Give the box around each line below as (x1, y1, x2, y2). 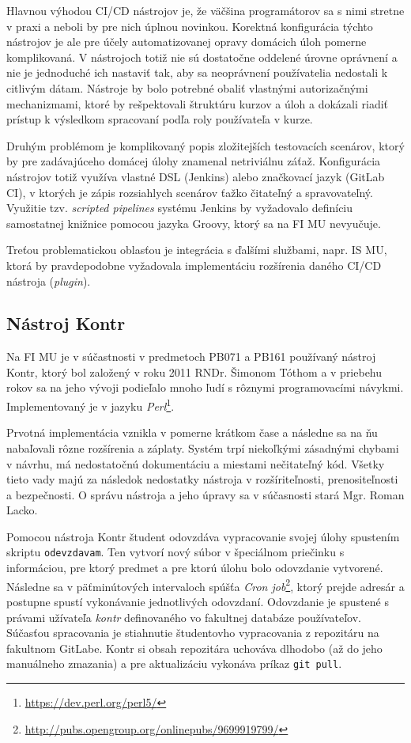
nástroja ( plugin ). (6, 272, 91, 289)
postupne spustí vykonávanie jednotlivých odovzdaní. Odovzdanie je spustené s (6, 593, 389, 609)
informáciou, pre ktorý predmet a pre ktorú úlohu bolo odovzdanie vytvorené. (6, 559, 383, 576)
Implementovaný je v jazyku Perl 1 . (6, 396, 175, 414)
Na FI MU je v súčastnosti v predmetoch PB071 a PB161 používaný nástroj (6, 348, 376, 365)
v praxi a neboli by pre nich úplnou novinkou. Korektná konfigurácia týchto (6, 17, 373, 34)
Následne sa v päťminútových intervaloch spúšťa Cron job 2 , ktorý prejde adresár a (6, 575, 405, 594)
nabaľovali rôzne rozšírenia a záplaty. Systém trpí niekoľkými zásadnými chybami (6, 439, 399, 456)
